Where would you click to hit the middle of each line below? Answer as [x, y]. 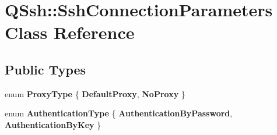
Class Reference [70, 32]
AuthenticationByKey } [53, 124]
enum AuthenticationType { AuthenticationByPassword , [119, 113]
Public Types [45, 69]
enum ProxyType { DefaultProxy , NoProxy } [95, 93]
